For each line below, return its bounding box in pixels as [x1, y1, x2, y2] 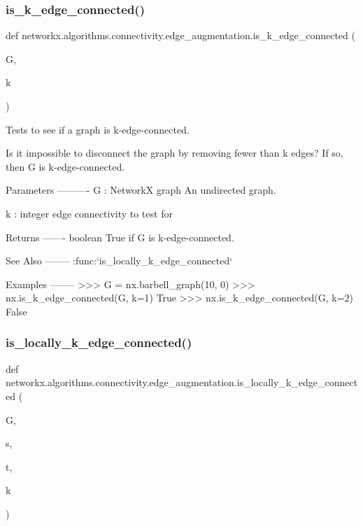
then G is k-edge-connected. [6, 159, 125, 173]
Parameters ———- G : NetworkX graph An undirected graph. [6, 183, 276, 197]
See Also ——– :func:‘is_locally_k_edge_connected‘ [6, 253, 233, 268]
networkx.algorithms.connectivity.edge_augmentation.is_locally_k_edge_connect [6, 375, 358, 390]
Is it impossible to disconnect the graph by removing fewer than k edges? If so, [6, 145, 343, 160]
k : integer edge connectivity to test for [6, 206, 173, 220]
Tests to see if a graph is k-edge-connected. [6, 122, 190, 136]
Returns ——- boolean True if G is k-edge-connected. [6, 229, 234, 244]
